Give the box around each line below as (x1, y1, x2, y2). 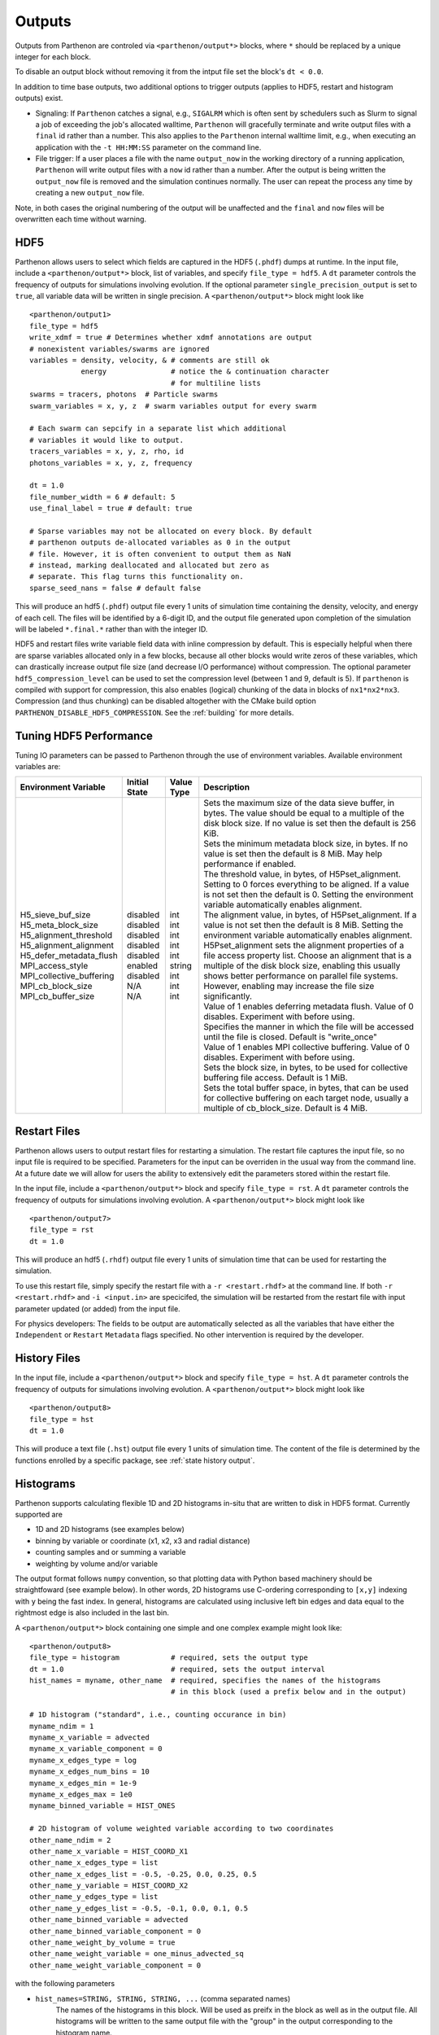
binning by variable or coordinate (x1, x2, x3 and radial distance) (35, 1535, 251, 1546)
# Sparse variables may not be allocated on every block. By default (29, 526, 313, 536)
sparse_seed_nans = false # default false (29, 583, 202, 593)
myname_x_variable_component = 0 (29, 1744, 163, 1753)
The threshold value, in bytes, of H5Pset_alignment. (203, 869, 402, 880)
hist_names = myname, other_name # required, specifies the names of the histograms (29, 1676, 381, 1685)
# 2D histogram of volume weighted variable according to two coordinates (29, 1824, 334, 1833)
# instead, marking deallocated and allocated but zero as (29, 561, 270, 570)
